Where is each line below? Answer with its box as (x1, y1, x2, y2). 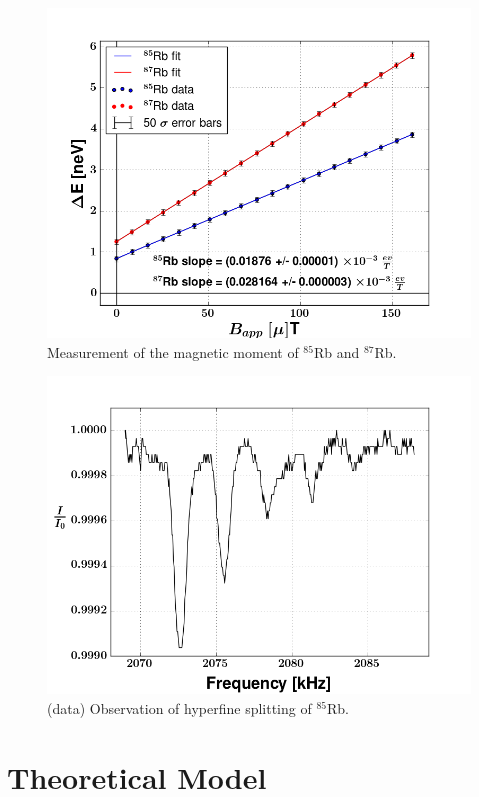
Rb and (313, 341, 360, 362)
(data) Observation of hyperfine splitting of (47, 697, 312, 718)
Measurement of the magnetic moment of (47, 341, 299, 362)
